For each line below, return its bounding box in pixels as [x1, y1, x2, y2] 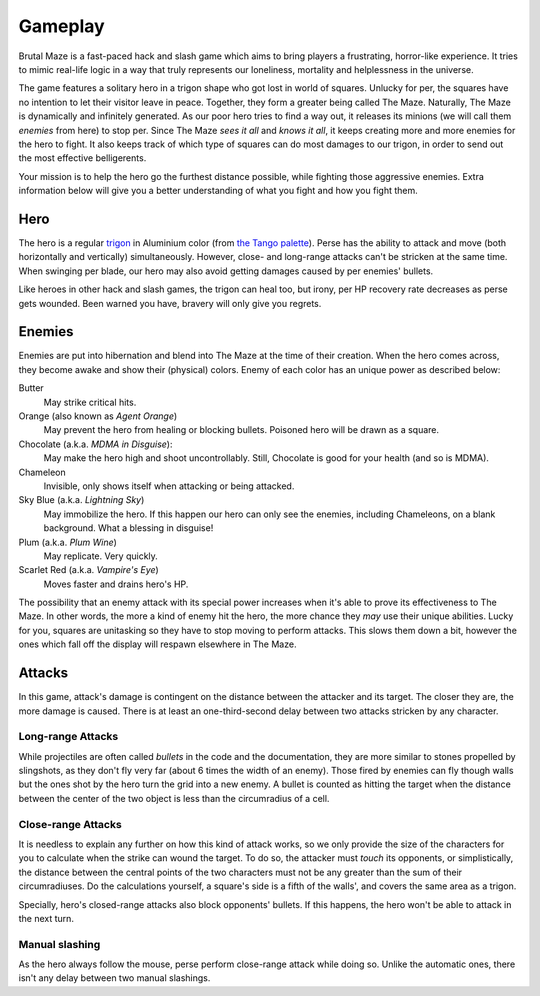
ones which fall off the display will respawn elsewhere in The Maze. [18, 638, 297, 650]
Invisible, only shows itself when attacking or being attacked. [43, 480, 295, 492]
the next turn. [18, 912, 75, 924]
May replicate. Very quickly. [43, 550, 159, 562]
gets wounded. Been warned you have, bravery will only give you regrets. [18, 297, 322, 309]
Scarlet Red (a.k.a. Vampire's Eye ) [18, 564, 159, 576]
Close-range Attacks [18, 817, 122, 831]
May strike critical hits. [43, 396, 137, 408]
